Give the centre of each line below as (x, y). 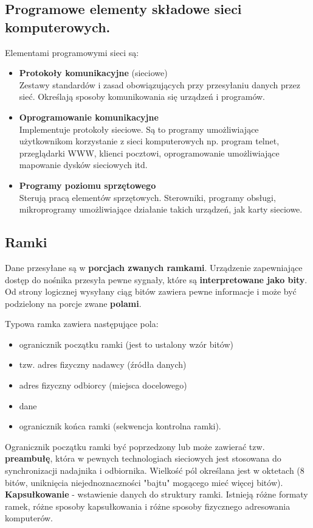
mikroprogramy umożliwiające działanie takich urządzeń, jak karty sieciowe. (161, 209)
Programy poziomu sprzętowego (88, 185)
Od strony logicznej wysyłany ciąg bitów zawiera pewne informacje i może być (151, 291)
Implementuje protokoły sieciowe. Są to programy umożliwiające (139, 129)
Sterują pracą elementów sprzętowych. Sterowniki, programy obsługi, (147, 197)
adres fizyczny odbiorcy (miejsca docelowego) (103, 385)
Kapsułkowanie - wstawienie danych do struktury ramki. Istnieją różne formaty (156, 494)
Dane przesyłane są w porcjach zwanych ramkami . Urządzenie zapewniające (154, 267)
